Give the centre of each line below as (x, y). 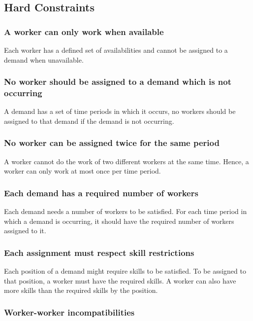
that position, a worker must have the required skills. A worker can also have (120, 280)
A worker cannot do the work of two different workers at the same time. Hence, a (126, 161)
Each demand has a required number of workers (101, 193)
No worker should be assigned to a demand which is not (118, 82)
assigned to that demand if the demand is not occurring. (89, 121)
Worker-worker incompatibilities (69, 312)
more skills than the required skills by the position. (81, 290)
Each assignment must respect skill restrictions (99, 252)
